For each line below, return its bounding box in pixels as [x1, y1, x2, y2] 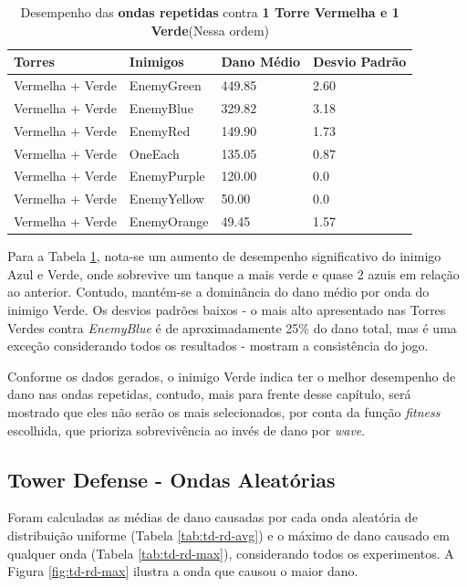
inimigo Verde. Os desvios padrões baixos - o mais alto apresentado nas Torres [7, 299, 446, 319]
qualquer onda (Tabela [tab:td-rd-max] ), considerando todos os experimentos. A [7, 543, 454, 562]
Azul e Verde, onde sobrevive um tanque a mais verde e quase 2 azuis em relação [7, 264, 460, 283]
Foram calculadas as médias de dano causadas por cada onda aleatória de [7, 508, 418, 527]
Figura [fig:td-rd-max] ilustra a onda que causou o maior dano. [7, 561, 358, 581]
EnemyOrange [129, 212, 209, 231]
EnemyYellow [129, 189, 205, 208]
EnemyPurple [129, 166, 205, 185]
